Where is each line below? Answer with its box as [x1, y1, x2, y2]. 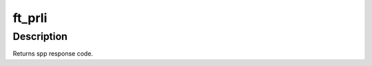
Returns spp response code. [12, 49, 93, 58]
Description [12, 30, 68, 43]
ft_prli [12, 10, 48, 25]
